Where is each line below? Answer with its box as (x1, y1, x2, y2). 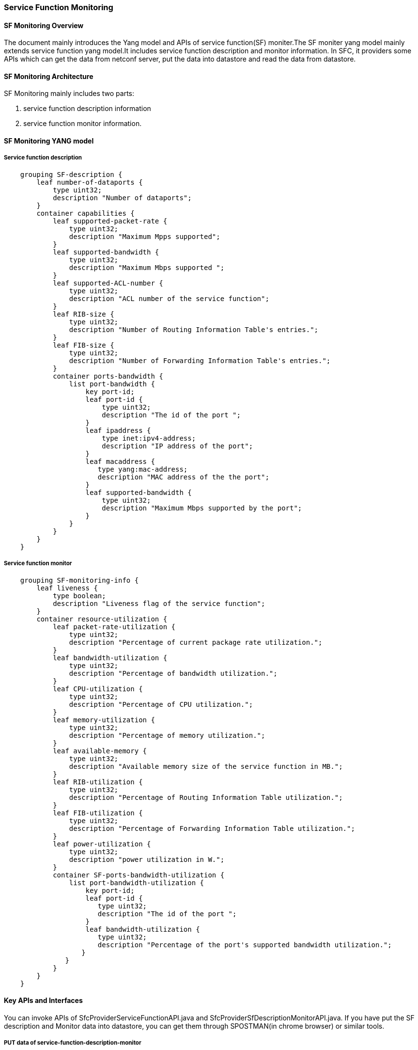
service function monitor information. (23, 119, 142, 128)
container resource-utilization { (36, 615, 168, 623)
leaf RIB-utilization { (53, 778, 143, 786)
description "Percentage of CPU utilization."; (69, 700, 253, 708)
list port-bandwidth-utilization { (69, 878, 204, 887)
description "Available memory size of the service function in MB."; (69, 762, 343, 770)
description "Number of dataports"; (53, 193, 192, 202)
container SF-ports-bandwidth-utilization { (53, 871, 225, 879)
